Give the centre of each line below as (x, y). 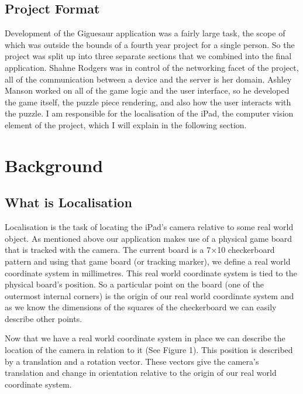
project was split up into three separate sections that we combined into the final (148, 56)
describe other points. (44, 318)
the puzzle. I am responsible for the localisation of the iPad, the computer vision (149, 113)
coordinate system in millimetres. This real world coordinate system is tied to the (151, 273)
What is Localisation (68, 202)
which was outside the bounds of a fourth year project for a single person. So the (150, 44)
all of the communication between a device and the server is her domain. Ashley (148, 79)
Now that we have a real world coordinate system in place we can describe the (145, 338)
